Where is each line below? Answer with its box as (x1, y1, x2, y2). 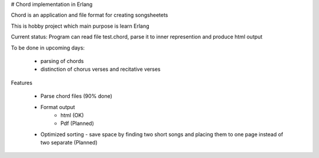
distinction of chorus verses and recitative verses (40, 65, 161, 73)
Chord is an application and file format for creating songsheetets (11, 12, 168, 19)
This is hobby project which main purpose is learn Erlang (11, 22, 150, 29)
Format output (40, 103, 75, 110)
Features (11, 79, 32, 86)
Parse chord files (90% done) (40, 93, 112, 100)
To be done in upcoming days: (11, 44, 85, 51)
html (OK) (60, 111, 84, 119)
